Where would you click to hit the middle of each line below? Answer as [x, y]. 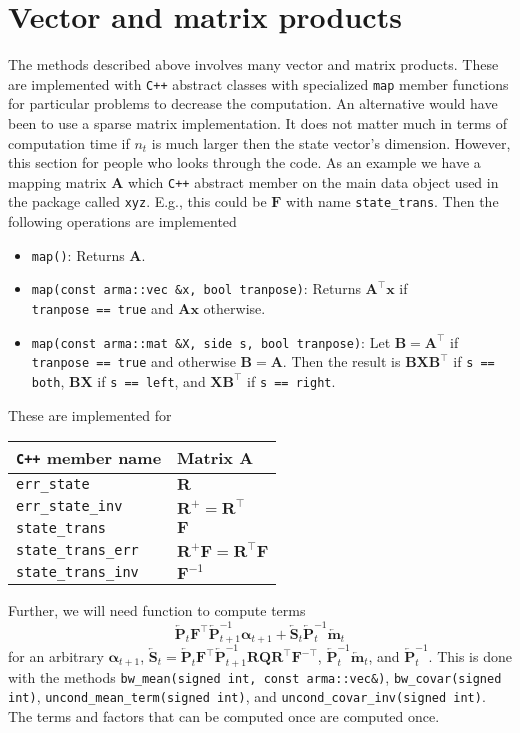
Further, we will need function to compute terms [157, 610]
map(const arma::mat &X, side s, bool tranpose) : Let [211, 341]
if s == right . [291, 380]
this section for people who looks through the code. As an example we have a [244, 162]
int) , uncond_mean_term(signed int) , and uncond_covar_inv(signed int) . [247, 696]
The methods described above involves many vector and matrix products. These [253, 64]
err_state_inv [69, 506]
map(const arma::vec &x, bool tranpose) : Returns [196, 288]
